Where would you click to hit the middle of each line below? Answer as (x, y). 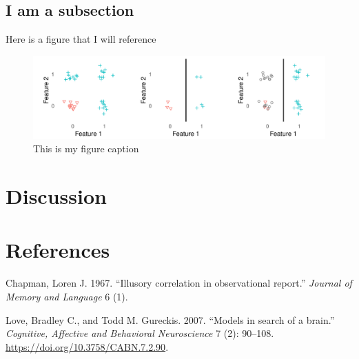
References (58, 250)
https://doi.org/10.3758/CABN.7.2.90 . (87, 346)
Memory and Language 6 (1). (67, 296)
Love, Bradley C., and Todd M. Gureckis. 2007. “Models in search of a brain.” (170, 319)
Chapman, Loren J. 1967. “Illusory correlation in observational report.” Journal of (179, 283)
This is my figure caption (86, 148)
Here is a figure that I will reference (81, 39)
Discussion (56, 196)
